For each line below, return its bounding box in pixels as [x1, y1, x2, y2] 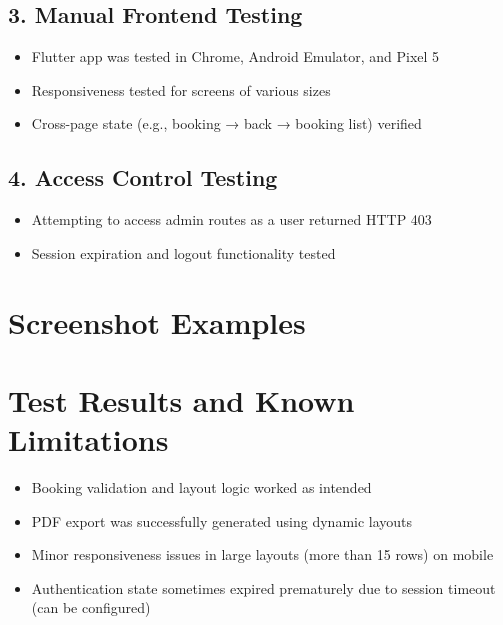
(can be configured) [31, 597, 151, 618]
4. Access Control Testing [8, 162, 278, 193]
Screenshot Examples [8, 301, 306, 342]
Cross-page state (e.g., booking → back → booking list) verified [31, 113, 422, 134]
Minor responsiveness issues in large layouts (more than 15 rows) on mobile [31, 544, 494, 565]
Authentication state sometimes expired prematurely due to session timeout [31, 577, 496, 598]
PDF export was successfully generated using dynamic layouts [31, 510, 413, 531]
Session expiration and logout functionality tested [31, 242, 336, 263]
